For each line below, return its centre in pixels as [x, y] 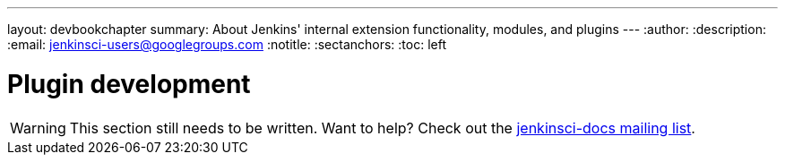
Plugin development [129, 84]
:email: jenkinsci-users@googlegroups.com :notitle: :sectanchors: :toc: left [227, 44]
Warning [38, 128]
